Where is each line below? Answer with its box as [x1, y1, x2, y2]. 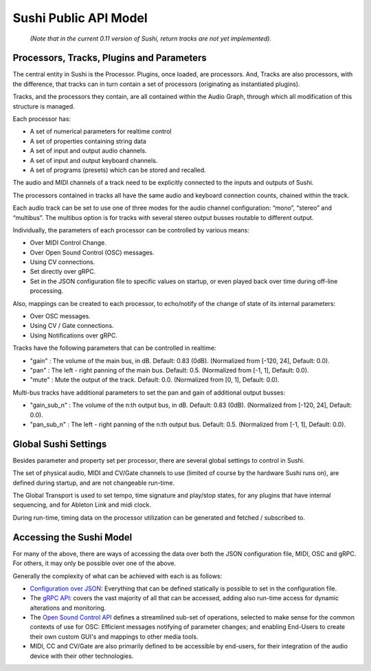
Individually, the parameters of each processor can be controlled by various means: [12, 225, 250, 234]
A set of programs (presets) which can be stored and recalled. [30, 166, 206, 174]
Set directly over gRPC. [30, 267, 96, 276]
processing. [30, 287, 64, 295]
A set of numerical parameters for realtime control [30, 127, 172, 135]
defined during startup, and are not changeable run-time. [12, 478, 175, 487]
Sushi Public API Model [12, 10, 148, 25]
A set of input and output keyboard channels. [30, 156, 158, 164]
